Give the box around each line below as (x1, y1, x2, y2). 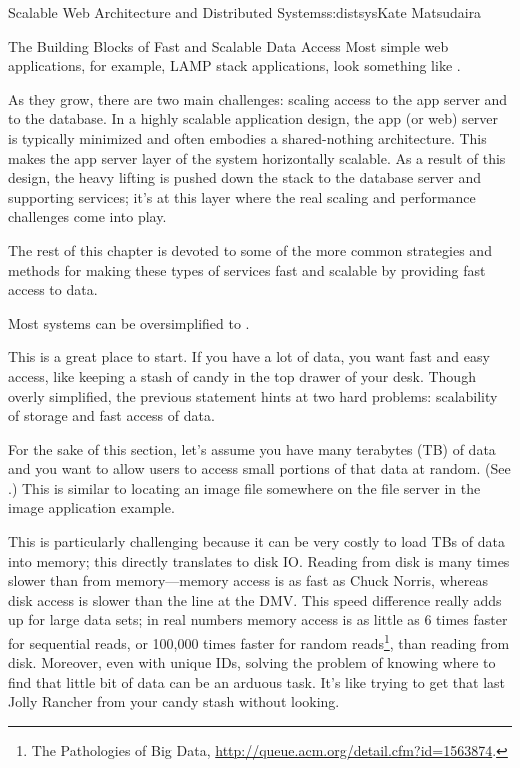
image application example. (8, 497, 175, 518)
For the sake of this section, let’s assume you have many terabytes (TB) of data (8, 438, 496, 459)
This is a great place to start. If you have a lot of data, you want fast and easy (8, 346, 490, 367)
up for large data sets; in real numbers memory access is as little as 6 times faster (8, 609, 508, 630)
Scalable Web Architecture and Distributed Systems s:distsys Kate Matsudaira (8, 2, 482, 22)
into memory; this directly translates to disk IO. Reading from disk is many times (8, 550, 510, 571)
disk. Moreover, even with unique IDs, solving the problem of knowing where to (8, 652, 496, 673)
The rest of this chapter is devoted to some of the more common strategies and (8, 239, 492, 260)
